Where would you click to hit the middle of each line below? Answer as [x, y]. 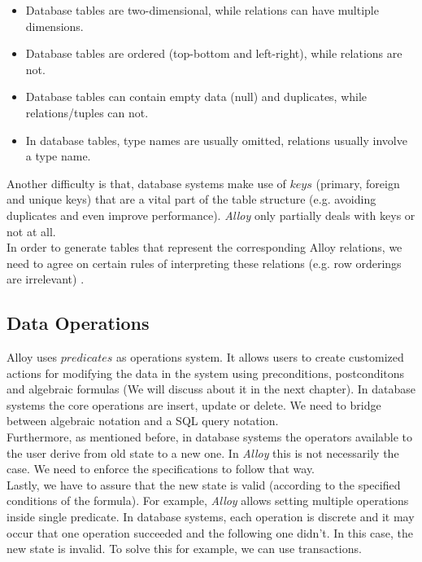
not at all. [31, 231]
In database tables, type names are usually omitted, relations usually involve [216, 140]
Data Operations [78, 323]
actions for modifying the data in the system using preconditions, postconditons [206, 373]
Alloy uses [32, 357]
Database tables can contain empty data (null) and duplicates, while [196, 97]
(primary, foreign [358, 183]
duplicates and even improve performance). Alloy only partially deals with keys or [211, 215]
